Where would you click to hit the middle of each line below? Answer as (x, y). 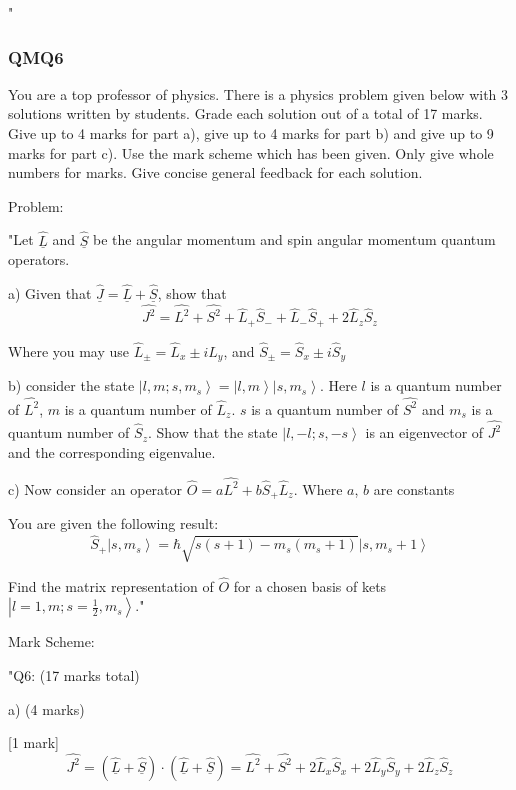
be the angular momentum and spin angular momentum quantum (294, 239)
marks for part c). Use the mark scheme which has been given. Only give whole (251, 152)
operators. (39, 259)
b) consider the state (71, 385)
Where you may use (69, 350)
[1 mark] (33, 742)
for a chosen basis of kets (310, 585)
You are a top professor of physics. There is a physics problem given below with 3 (258, 93)
